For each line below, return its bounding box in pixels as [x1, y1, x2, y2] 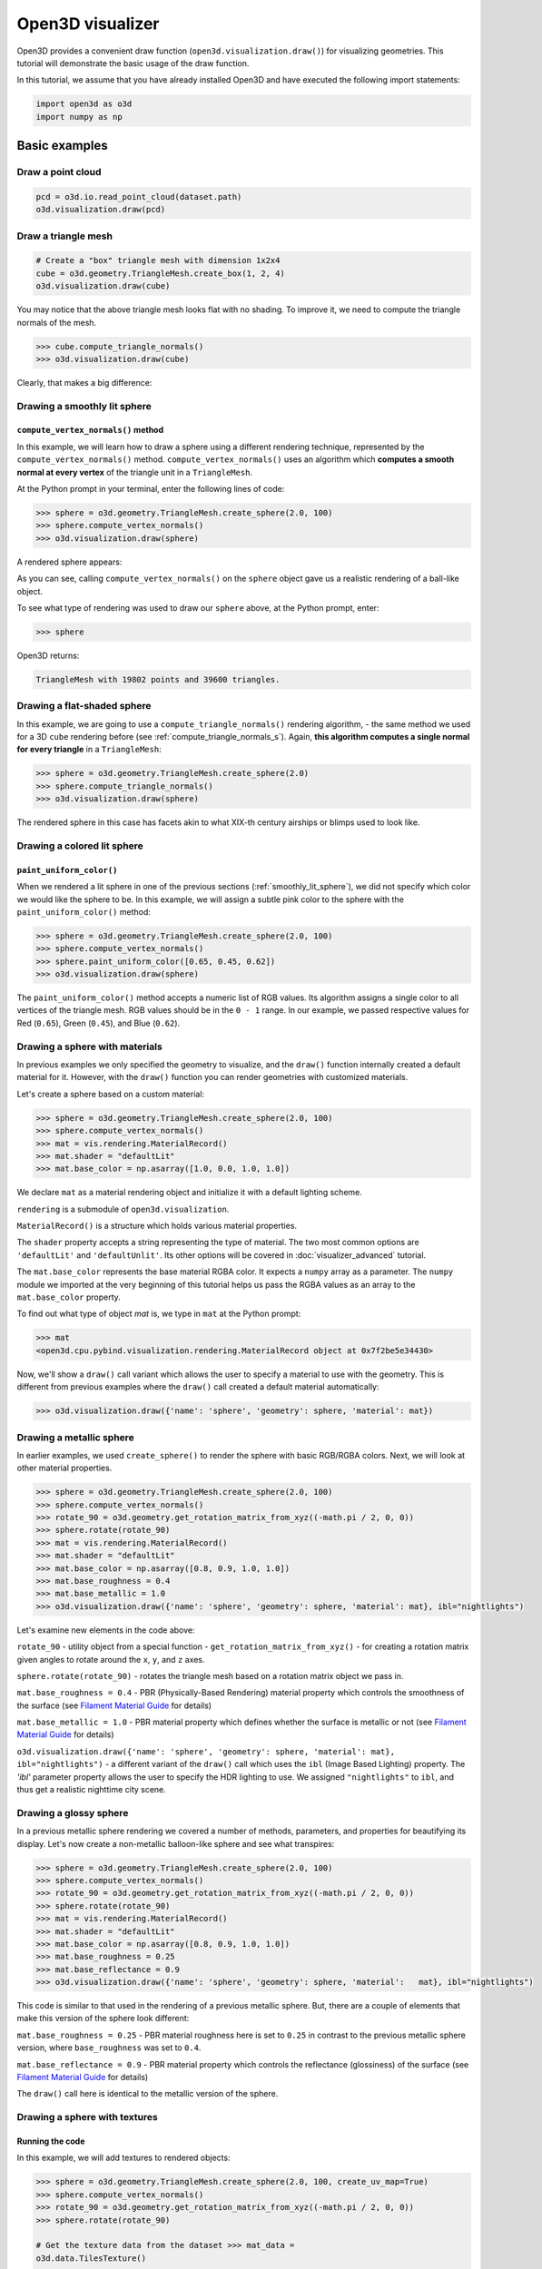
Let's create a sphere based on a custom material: [16, 1088, 204, 1099]
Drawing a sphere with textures [16, 2111, 158, 2124]
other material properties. [16, 1462, 113, 1474]
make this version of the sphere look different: [16, 2013, 190, 2024]
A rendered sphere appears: [16, 556, 123, 567]
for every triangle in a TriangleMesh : [16, 744, 163, 755]
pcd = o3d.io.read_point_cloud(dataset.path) [35, 192, 242, 201]
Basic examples [16, 138, 108, 153]
